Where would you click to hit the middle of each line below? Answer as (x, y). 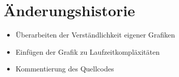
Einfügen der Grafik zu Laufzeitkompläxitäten (87, 51)
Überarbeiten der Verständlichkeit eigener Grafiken (95, 35)
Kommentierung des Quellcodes (65, 69)
